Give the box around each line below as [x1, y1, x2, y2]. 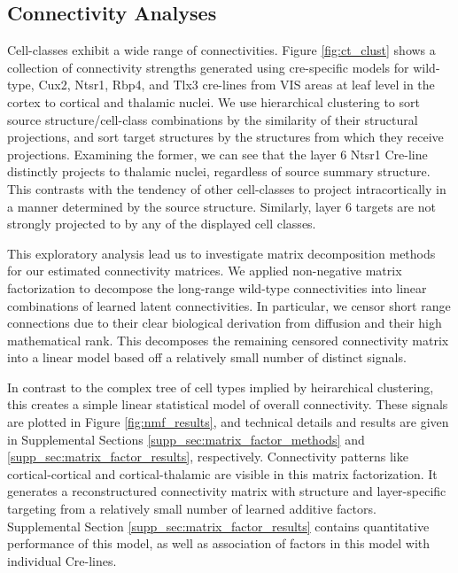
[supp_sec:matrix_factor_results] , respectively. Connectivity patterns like [7, 447, 408, 466]
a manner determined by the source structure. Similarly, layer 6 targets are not [7, 197, 436, 215]
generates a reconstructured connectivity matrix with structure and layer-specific [7, 482, 446, 500]
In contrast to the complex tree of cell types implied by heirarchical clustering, [7, 377, 434, 396]
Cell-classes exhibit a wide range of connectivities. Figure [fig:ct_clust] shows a [7, 41, 436, 59]
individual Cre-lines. [7, 551, 117, 569]
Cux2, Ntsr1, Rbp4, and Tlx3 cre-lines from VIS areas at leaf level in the [38, 75, 435, 94]
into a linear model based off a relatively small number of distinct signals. [7, 348, 407, 367]
